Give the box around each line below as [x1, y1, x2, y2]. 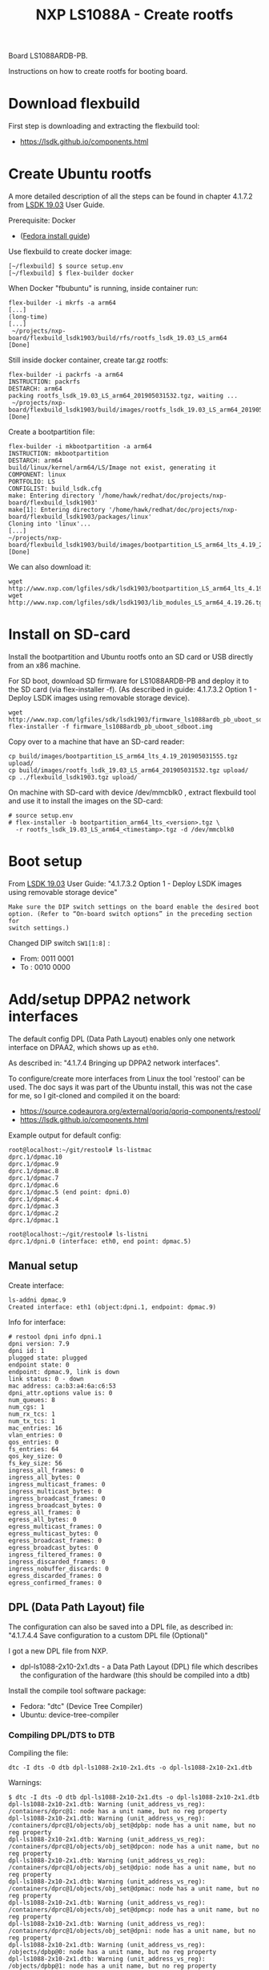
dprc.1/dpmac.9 [8, 1159, 59, 1168]
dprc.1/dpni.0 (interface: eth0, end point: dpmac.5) [8, 1237, 192, 1245]
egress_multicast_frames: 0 [8, 1522, 102, 1531]
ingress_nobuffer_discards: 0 [8, 1564, 110, 1572]
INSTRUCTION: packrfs [8, 378, 81, 386]
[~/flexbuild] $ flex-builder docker [8, 269, 134, 278]
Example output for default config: [8, 1130, 122, 1140]
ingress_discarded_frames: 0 [8, 1557, 106, 1566]
